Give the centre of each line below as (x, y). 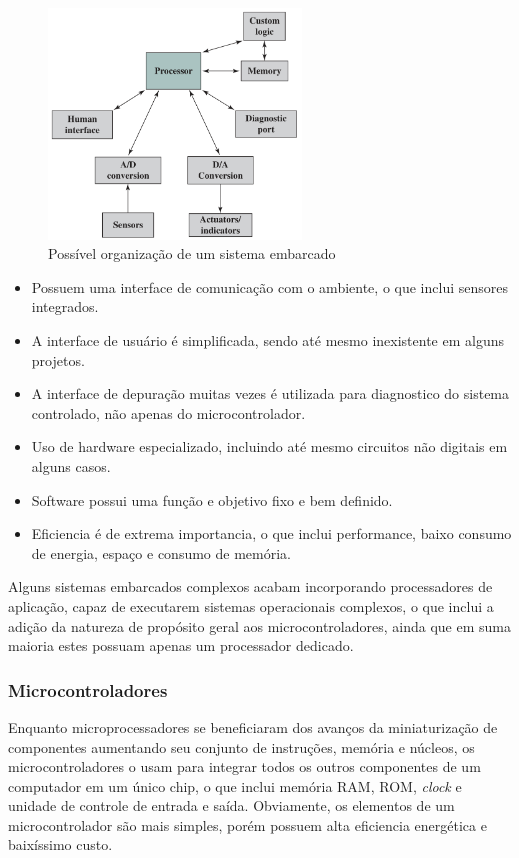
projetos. (58, 359)
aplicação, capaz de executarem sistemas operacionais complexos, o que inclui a (251, 605)
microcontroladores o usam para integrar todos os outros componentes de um (244, 766)
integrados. (65, 306)
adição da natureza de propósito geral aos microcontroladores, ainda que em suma (259, 625)
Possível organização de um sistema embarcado (192, 253)
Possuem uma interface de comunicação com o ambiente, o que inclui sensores (269, 286)
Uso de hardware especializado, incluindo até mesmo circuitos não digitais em (269, 446)
